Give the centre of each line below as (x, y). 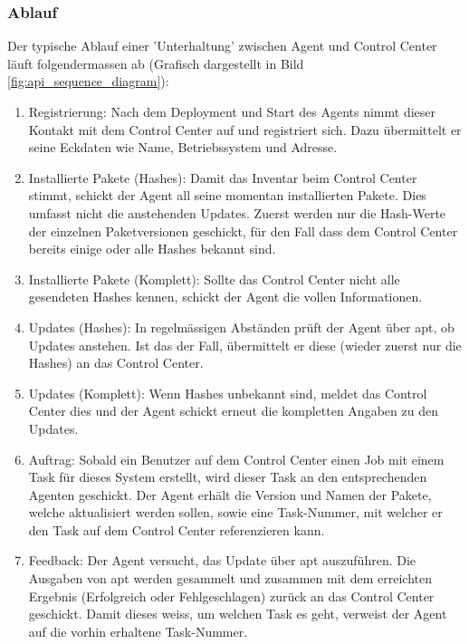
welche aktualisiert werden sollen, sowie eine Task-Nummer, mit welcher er (235, 512)
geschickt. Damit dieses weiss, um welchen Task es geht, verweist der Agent (238, 614)
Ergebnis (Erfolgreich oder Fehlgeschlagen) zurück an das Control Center (231, 596)
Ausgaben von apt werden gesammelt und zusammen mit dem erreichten (230, 578)
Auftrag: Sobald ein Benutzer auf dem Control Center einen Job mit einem (236, 459)
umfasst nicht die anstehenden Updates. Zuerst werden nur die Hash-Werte (237, 212)
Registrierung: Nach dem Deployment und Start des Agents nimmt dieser (232, 111)
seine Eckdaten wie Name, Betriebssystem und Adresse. (183, 147)
